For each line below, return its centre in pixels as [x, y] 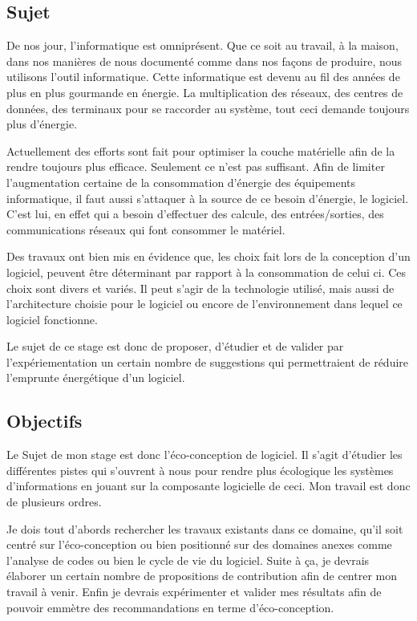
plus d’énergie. [42, 124]
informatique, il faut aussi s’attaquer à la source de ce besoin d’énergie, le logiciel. [208, 198]
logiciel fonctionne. [52, 319]
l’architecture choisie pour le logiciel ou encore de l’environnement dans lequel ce [204, 304]
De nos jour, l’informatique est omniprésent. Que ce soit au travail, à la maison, [202, 45]
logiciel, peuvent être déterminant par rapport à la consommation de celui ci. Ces [206, 272]
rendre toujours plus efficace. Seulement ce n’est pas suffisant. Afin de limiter [196, 166]
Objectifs [45, 421]
